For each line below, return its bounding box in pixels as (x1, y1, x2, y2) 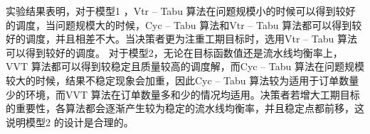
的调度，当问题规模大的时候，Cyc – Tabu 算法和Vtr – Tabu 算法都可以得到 (6, 17, 352, 32)
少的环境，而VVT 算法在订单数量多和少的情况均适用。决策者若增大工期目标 (6, 86, 360, 101)
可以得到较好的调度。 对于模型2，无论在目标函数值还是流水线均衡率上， (6, 45, 343, 60)
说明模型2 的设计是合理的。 (6, 114, 134, 129)
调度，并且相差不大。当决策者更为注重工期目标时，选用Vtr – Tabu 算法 (25, 31, 357, 46)
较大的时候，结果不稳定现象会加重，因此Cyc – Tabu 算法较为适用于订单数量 (6, 72, 359, 87)
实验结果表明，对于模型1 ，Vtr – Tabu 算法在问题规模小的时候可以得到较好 (6, 4, 356, 18)
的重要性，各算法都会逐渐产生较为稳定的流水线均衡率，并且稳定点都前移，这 (6, 101, 364, 116)
